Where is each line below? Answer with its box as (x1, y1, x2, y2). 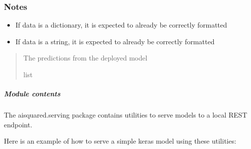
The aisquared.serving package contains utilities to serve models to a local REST (4, 110, 247, 120)
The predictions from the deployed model (23, 53, 148, 63)
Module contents (4, 89, 60, 99)
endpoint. (4, 119, 32, 129)
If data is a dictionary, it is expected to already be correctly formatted (15, 20, 227, 30)
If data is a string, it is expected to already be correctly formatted (15, 36, 215, 46)
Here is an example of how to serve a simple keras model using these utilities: (4, 136, 236, 146)
